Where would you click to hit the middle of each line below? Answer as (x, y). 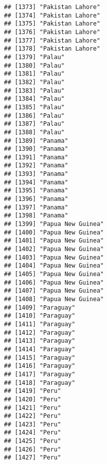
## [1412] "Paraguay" (40, 332)
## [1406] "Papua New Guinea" (54, 282)
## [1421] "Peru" (33, 408)
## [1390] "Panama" (36, 149)
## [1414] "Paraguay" (40, 349)
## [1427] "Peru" (33, 458)
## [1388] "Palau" (34, 132)
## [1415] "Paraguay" (40, 358)
